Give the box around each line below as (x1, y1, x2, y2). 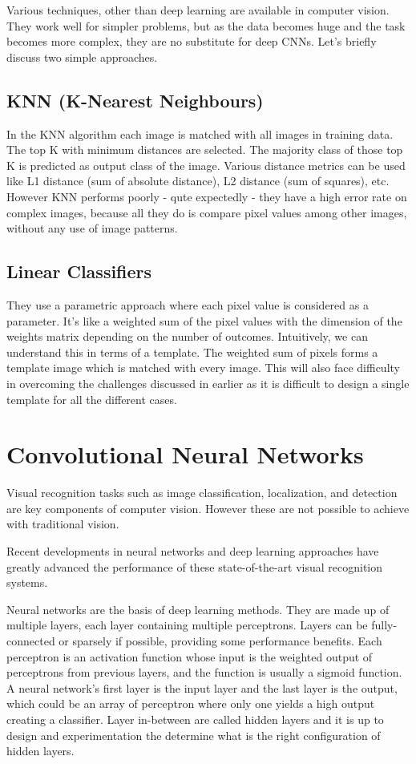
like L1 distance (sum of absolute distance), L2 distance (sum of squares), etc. (6, 172, 390, 189)
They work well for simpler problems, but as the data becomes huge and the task (6, 17, 406, 34)
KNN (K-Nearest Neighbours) (6, 87, 264, 112)
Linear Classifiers (6, 259, 152, 284)
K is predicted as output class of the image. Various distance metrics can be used (6, 156, 406, 173)
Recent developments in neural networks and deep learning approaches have (6, 543, 379, 559)
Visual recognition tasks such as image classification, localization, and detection (6, 484, 398, 501)
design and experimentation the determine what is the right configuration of (6, 726, 381, 743)
